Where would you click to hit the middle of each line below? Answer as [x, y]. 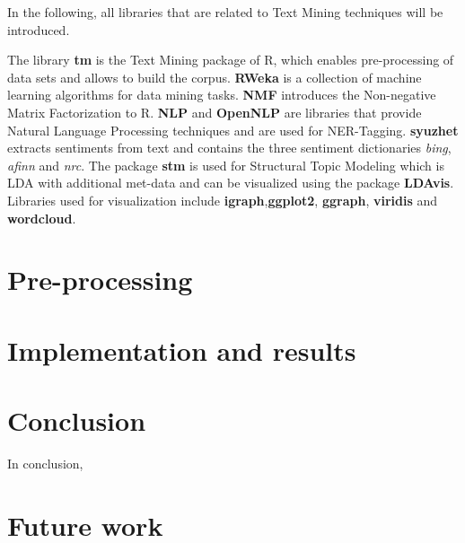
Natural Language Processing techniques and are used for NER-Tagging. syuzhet [233, 130]
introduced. [39, 29]
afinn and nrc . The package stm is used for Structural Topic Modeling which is [226, 165]
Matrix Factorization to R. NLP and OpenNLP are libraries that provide [215, 112]
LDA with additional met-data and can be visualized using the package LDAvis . [231, 183]
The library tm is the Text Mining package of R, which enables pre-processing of [231, 60]
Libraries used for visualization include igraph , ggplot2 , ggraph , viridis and [223, 200]
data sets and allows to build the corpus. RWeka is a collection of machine [215, 77]
